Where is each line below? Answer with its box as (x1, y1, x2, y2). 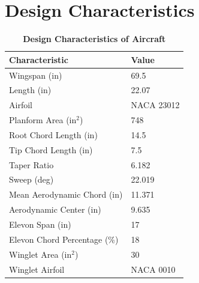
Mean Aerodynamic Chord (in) (9, 188, 123, 201)
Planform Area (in (9, 114, 77, 126)
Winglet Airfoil (9, 263, 65, 275)
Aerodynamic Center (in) (9, 203, 101, 216)
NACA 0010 (131, 263, 176, 275)
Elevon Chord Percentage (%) (9, 233, 119, 245)
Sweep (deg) (9, 173, 54, 186)
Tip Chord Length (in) (9, 143, 93, 156)
